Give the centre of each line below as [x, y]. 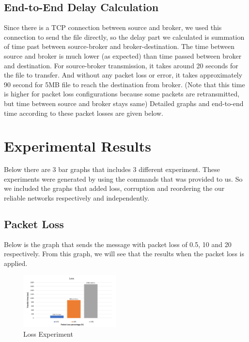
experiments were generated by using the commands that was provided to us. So [123, 179]
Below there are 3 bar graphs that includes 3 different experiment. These [112, 169]
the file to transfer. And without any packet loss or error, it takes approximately [123, 75]
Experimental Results [78, 146]
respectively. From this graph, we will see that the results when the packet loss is [124, 254]
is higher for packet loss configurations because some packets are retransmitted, [122, 94]
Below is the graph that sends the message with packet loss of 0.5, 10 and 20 [118, 244]
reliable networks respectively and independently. [77, 198]
